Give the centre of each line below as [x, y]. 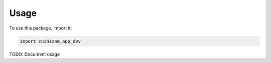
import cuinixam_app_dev [50, 41]
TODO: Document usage [35, 54]
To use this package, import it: [41, 28]
